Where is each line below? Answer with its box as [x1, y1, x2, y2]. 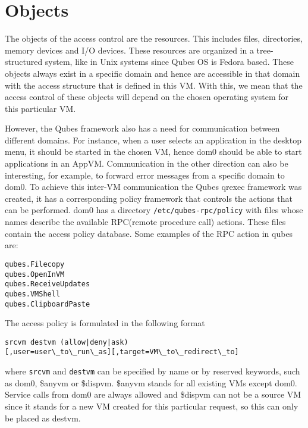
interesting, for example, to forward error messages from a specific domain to [5, 168, 285, 181]
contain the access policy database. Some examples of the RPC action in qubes [5, 227, 293, 239]
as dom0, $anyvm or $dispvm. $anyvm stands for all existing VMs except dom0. [5, 376, 297, 389]
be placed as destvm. [5, 411, 81, 424]
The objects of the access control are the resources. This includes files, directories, [5, 32, 303, 45]
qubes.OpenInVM [5, 270, 65, 279]
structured [5, 55, 43, 68]
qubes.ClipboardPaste [5, 299, 90, 308]
